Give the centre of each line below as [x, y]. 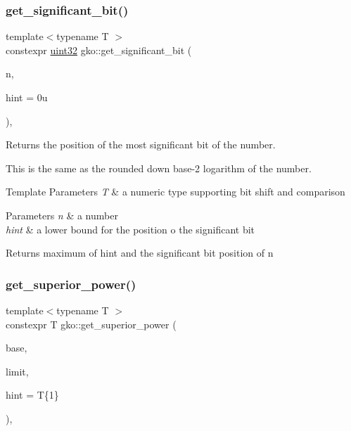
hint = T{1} [32, 395]
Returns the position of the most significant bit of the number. [141, 144]
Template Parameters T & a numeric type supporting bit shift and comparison [175, 192]
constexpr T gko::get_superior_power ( [91, 324]
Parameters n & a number [62, 215]
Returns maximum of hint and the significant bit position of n [140, 253]
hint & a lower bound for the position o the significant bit [130, 229]
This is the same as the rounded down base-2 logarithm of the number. [159, 168]
